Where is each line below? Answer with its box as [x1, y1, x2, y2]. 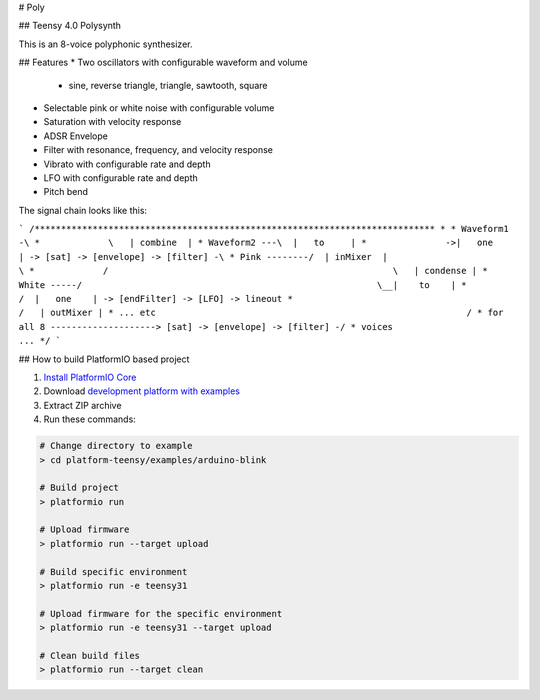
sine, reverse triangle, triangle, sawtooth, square [68, 79, 268, 91]
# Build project [39, 482, 120, 494]
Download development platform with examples [43, 385, 240, 397]
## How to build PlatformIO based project [18, 353, 190, 365]
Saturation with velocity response [43, 116, 182, 128]
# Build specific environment [39, 566, 188, 577]
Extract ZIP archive [43, 399, 122, 411]
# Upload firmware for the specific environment [39, 608, 283, 619]
